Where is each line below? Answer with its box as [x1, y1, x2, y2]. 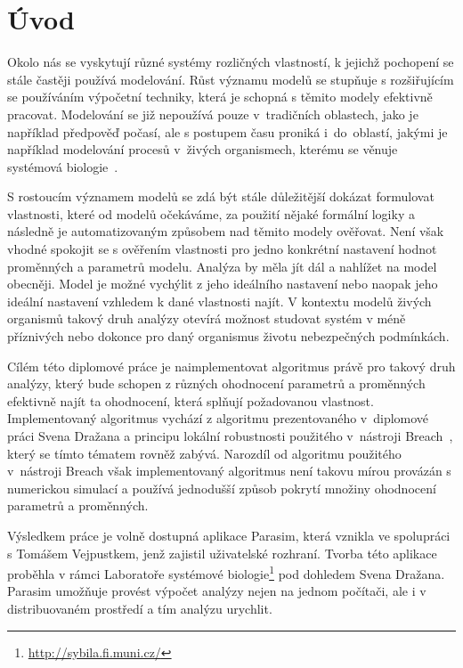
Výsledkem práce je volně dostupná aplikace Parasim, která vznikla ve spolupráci [7, 525, 451, 544]
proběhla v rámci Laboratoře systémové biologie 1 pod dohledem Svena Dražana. [7, 562, 445, 582]
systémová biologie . [7, 157, 118, 175]
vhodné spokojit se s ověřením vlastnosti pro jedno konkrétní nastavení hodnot [7, 240, 437, 258]
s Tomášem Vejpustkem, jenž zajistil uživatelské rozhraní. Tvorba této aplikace [7, 543, 437, 562]
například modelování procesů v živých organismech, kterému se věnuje [7, 140, 398, 159]
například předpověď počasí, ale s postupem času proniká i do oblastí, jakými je [7, 122, 448, 141]
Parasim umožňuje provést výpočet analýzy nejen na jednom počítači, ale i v [7, 582, 426, 600]
